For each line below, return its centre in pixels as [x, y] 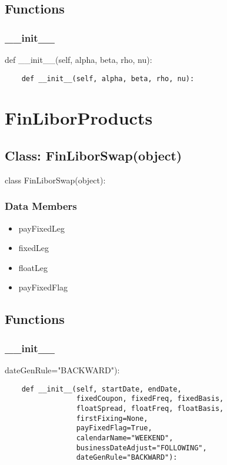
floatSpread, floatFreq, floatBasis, [150, 408]
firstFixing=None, [112, 418]
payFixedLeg [41, 228]
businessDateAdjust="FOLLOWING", [141, 448]
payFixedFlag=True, [114, 428]
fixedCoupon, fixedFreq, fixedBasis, [150, 399]
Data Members [41, 206]
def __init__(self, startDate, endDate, [101, 389]
